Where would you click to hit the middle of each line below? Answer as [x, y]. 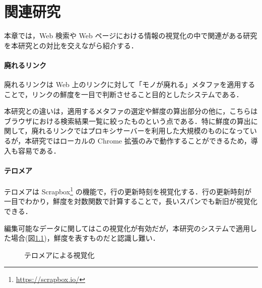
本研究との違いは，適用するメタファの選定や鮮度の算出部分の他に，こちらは [131, 111]
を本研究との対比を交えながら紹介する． [71, 45]
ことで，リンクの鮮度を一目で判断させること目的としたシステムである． [124, 94]
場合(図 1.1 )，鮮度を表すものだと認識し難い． [85, 238]
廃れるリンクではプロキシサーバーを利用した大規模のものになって [141, 131]
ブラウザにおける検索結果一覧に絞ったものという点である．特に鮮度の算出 [127, 121]
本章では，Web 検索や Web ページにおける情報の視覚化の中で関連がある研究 [131, 35]
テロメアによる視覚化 [59, 255]
